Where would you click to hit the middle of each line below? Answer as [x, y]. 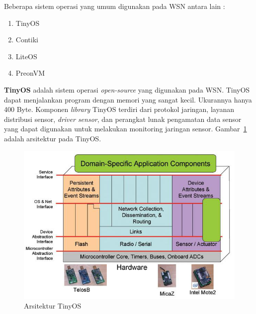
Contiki [27, 40]
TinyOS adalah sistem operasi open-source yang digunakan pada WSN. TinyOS [127, 89]
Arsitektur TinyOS [53, 306]
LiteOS [26, 56]
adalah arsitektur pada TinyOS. [53, 138]
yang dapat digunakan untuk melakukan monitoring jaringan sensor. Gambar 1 [126, 129]
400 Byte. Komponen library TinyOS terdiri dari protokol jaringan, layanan [119, 109]
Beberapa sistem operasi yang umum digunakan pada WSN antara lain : [115, 6]
